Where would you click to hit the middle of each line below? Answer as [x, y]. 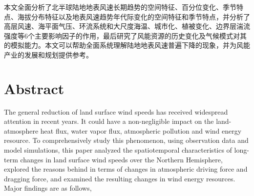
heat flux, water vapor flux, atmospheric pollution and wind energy [141, 130]
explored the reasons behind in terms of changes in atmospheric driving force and [126, 169]
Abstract [34, 88]
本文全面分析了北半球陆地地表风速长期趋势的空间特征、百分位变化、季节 [120, 7]
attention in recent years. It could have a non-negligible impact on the [109, 121]
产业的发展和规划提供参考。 [48, 54]
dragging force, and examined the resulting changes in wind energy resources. [120, 178]
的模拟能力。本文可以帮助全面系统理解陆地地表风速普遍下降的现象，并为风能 [127, 45]
